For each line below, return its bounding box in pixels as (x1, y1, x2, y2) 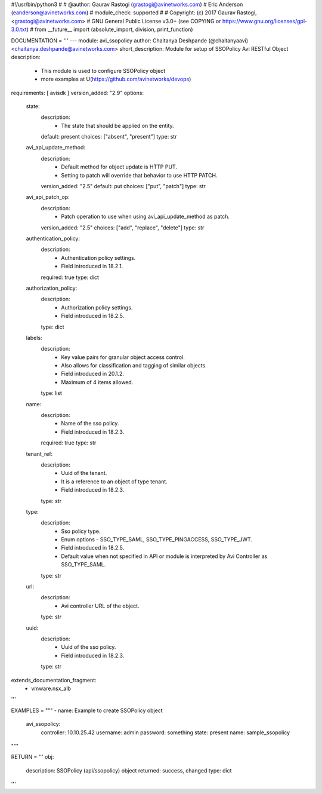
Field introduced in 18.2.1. (61, 263, 123, 270)
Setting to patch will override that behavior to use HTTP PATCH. (61, 171, 218, 179)
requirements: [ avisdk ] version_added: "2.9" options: (11, 89, 144, 96)
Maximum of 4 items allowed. (61, 378, 134, 385)
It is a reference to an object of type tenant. (61, 478, 168, 485)
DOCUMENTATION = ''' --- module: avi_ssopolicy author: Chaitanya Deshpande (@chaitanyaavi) (11, 36, 249, 44)
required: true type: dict (41, 274, 100, 281)
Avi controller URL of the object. (61, 602, 140, 609)
